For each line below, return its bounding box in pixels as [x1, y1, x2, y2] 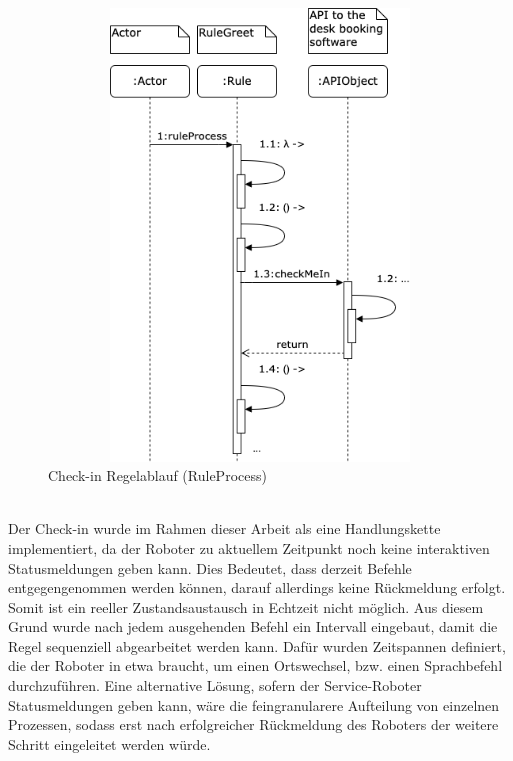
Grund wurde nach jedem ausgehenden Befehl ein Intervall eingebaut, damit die [8, 616, 498, 637]
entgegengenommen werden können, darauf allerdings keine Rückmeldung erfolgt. [8, 577, 506, 598]
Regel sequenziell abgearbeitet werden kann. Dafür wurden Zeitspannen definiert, [8, 635, 506, 656]
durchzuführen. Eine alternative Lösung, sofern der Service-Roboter [8, 675, 422, 696]
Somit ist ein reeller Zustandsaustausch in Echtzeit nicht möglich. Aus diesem [8, 596, 484, 617]
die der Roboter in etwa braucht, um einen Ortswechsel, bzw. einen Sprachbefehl [8, 655, 503, 676]
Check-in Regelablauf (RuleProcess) [48, 465, 267, 486]
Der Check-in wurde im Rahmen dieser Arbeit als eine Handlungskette [8, 518, 441, 539]
